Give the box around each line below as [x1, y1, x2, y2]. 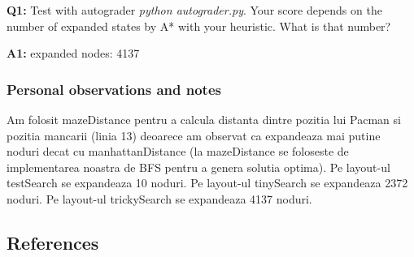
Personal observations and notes [7, 79, 221, 99]
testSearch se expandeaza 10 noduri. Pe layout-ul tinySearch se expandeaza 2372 [7, 174, 408, 191]
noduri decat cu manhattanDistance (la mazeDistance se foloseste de [7, 143, 349, 160]
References [7, 229, 99, 255]
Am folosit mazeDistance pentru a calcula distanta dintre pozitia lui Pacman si [7, 111, 401, 127]
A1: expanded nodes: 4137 [7, 45, 140, 62]
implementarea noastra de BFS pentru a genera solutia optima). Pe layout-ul [7, 158, 390, 175]
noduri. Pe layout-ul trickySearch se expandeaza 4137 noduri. [7, 190, 312, 207]
